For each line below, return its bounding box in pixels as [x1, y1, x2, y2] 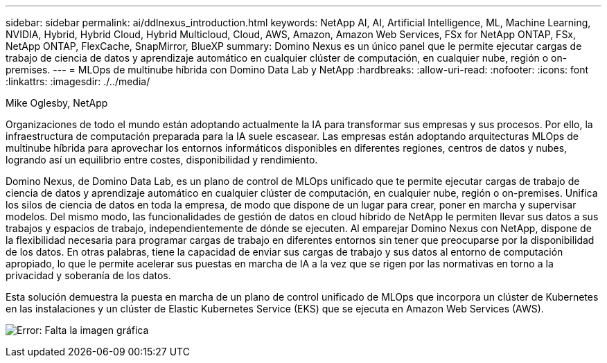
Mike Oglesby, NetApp [6, 97, 108, 109]
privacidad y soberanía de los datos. [6, 269, 171, 281]
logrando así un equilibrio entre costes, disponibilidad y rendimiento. [6, 154, 318, 166]
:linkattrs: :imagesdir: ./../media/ [6, 76, 150, 87]
